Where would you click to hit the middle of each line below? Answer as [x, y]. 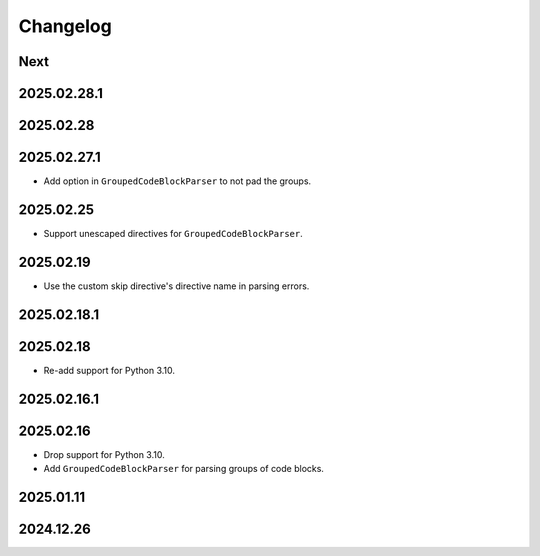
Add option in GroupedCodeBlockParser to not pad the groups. [177, 181]
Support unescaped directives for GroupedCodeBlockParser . [173, 234]
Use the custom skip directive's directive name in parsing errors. [176, 286]
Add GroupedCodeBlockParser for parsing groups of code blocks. [184, 469]
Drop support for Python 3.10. [104, 454]
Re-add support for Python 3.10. [109, 370]
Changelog [65, 26]
